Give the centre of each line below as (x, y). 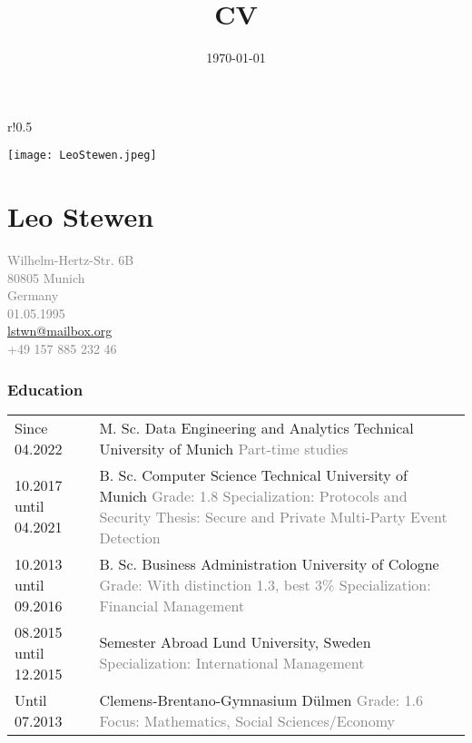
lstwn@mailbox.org (60, 331)
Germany (33, 295)
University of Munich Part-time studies (224, 448)
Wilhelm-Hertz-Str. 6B (71, 260)
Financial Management (172, 605)
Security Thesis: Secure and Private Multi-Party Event (273, 516)
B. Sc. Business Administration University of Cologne (269, 563)
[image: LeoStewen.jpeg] (82, 156)
